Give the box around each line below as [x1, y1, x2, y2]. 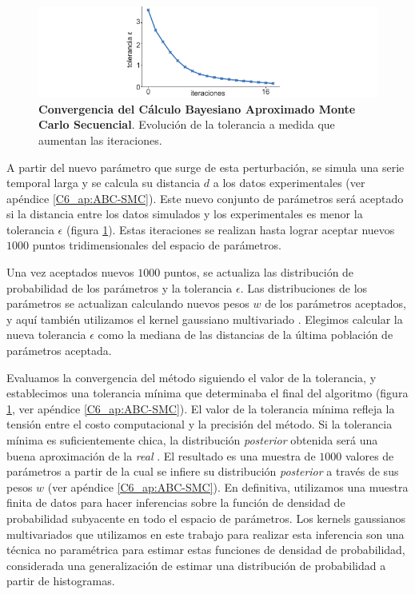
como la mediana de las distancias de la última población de [98, 326, 393, 343]
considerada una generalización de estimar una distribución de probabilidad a [6, 556, 386, 573]
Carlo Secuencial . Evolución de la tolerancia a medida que [38, 116, 335, 133]
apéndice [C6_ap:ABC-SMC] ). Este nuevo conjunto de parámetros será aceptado [6, 189, 404, 206]
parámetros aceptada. [6, 342, 112, 359]
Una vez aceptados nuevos [6, 264, 134, 281]
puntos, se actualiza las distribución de [163, 264, 354, 281]
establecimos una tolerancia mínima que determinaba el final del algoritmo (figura [6, 385, 409, 401]
